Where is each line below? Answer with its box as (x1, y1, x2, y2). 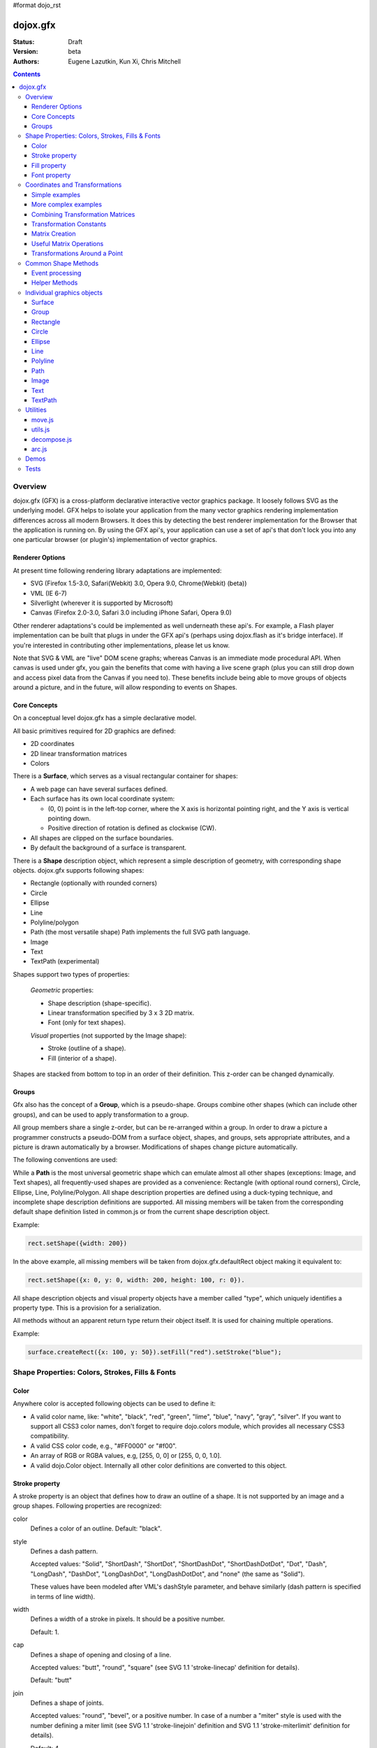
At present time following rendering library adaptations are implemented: (13, 566, 222, 575)
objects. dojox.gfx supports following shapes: (13, 866, 145, 874)
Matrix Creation (31, 229, 76, 238)
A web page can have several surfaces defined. (30, 785, 168, 793)
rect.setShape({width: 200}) (27, 1239, 128, 1247)
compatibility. (30, 1432, 70, 1440)
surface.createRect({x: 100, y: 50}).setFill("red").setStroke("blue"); (27, 1348, 282, 1356)
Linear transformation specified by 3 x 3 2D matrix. (47, 1009, 195, 1017)
